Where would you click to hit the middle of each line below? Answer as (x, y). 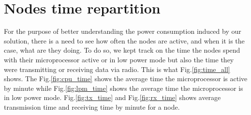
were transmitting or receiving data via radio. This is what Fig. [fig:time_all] (117, 69)
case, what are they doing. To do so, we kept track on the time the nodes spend (122, 50)
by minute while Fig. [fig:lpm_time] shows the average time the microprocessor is (124, 88)
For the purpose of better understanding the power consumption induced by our (123, 31)
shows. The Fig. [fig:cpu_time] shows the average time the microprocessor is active (126, 79)
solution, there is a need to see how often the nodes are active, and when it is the (124, 40)
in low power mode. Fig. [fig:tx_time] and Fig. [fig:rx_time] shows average (112, 97)
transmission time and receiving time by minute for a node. (92, 107)
